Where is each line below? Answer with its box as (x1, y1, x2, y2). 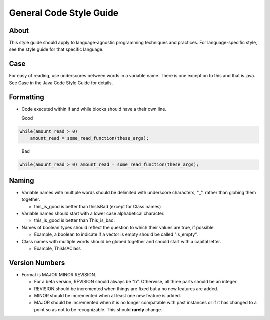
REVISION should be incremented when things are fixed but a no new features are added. (34, 285, 218, 292)
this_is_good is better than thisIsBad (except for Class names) (34, 203, 161, 209)
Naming (9, 176, 34, 185)
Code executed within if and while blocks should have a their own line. (21, 106, 167, 112)
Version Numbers (9, 258, 65, 267)
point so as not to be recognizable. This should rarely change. (34, 306, 162, 312)
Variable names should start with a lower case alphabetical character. (21, 210, 165, 217)
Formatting (9, 93, 44, 101)
